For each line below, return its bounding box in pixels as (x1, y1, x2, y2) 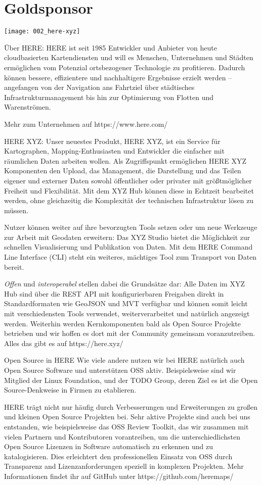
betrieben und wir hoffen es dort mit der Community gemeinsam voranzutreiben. (4, 328, 255, 338)
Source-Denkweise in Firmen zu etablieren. (4, 384, 137, 395)
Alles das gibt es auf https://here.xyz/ (4, 337, 123, 348)
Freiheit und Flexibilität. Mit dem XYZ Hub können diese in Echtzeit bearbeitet (4, 185, 254, 196)
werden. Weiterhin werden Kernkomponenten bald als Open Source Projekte (4, 318, 241, 328)
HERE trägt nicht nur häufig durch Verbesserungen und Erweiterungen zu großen (4, 401, 258, 412)
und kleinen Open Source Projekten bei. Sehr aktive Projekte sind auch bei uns (4, 411, 250, 422)
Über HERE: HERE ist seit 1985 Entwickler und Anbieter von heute (4, 42, 217, 53)
